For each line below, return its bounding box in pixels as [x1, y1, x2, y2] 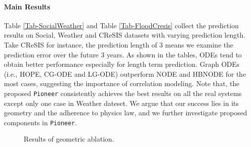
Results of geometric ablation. [24, 134, 114, 144]
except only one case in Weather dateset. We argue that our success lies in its [4, 98, 239, 108]
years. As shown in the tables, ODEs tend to [106, 49, 242, 59]
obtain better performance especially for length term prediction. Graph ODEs [4, 59, 240, 69]
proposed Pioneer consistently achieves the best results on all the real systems [4, 88, 242, 98]
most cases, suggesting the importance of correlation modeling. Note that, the [4, 78, 240, 89]
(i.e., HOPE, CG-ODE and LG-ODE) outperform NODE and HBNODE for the [4, 68, 246, 79]
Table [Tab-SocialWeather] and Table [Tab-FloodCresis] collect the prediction [4, 20, 239, 30]
